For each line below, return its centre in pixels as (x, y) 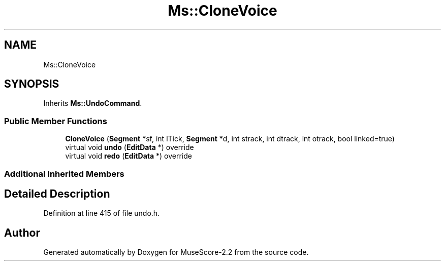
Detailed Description (57, 194)
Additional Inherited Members (64, 174)
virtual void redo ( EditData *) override (129, 156)
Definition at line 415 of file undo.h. (102, 213)
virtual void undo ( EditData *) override (130, 147)
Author (22, 233)
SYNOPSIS (32, 84)
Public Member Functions (56, 121)
